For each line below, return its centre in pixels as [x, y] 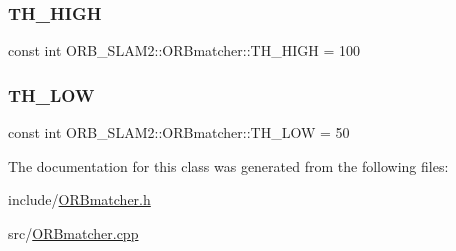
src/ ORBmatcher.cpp [73, 232]
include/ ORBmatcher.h [79, 199]
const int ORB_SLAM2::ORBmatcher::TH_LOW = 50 [179, 132]
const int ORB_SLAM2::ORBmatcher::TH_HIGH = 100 [184, 50]
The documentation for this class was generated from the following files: [228, 165]
